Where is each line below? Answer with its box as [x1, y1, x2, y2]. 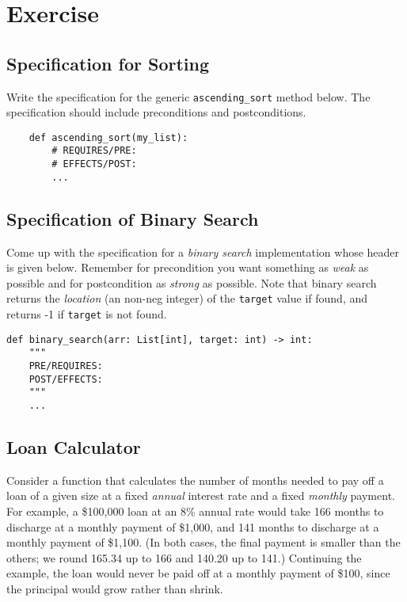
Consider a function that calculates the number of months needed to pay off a [6, 471, 384, 488]
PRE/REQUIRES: [29, 360, 103, 372]
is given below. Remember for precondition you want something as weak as [6, 259, 369, 276]
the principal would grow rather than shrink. [6, 581, 223, 597]
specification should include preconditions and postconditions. [6, 104, 306, 120]
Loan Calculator [6, 435, 141, 459]
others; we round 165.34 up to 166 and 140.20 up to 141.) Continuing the [6, 549, 362, 566]
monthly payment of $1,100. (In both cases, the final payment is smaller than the [6, 534, 401, 551]
